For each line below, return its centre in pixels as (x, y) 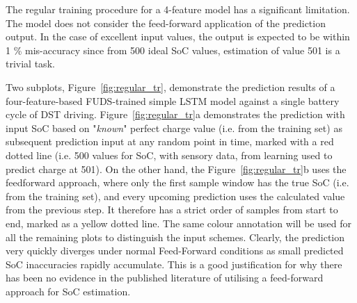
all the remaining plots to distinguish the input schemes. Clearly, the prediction (175, 237)
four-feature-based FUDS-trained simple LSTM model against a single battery (173, 100)
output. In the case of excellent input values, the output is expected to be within (178, 36)
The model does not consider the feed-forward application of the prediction (166, 23)
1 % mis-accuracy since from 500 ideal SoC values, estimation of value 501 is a (173, 50)
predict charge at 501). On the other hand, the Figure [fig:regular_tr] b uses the (176, 169)
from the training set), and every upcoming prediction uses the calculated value (175, 196)
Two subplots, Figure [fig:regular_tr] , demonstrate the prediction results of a (170, 87)
